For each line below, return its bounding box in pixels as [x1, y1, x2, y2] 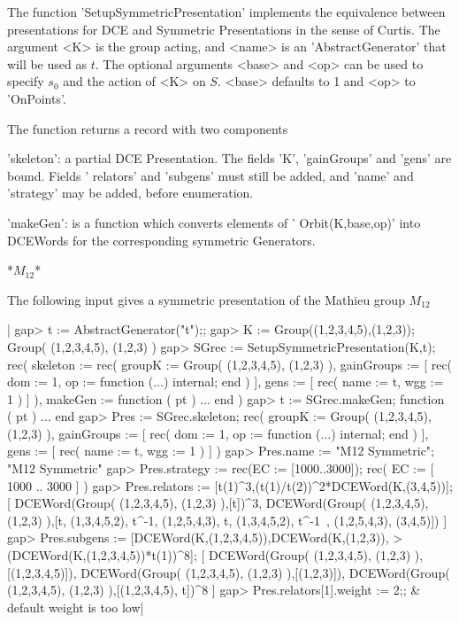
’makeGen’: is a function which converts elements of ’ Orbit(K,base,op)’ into [7, 213, 421, 231]
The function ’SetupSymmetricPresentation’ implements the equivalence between [7, 3, 446, 20]
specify [7, 72, 44, 90]
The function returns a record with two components [7, 119, 288, 137]
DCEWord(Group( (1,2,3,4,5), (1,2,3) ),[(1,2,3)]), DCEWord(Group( [80, 563, 450, 581]
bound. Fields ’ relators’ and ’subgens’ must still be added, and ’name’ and [7, 166, 414, 184]
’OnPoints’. [7, 89, 66, 107]
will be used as [7, 54, 87, 73]
